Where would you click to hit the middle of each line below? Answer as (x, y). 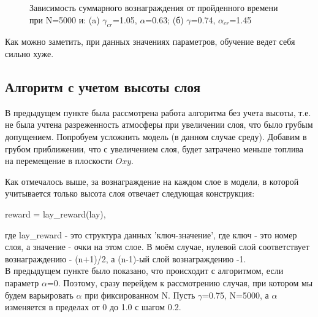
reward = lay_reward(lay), (55, 213)
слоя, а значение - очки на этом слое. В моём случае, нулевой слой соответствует (157, 247)
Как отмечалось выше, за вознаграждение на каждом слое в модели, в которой (152, 181)
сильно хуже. (29, 53)
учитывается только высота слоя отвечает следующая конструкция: (130, 193)
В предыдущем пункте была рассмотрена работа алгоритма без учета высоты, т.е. (158, 112)
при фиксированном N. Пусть (140, 295)
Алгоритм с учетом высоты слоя (103, 86)
